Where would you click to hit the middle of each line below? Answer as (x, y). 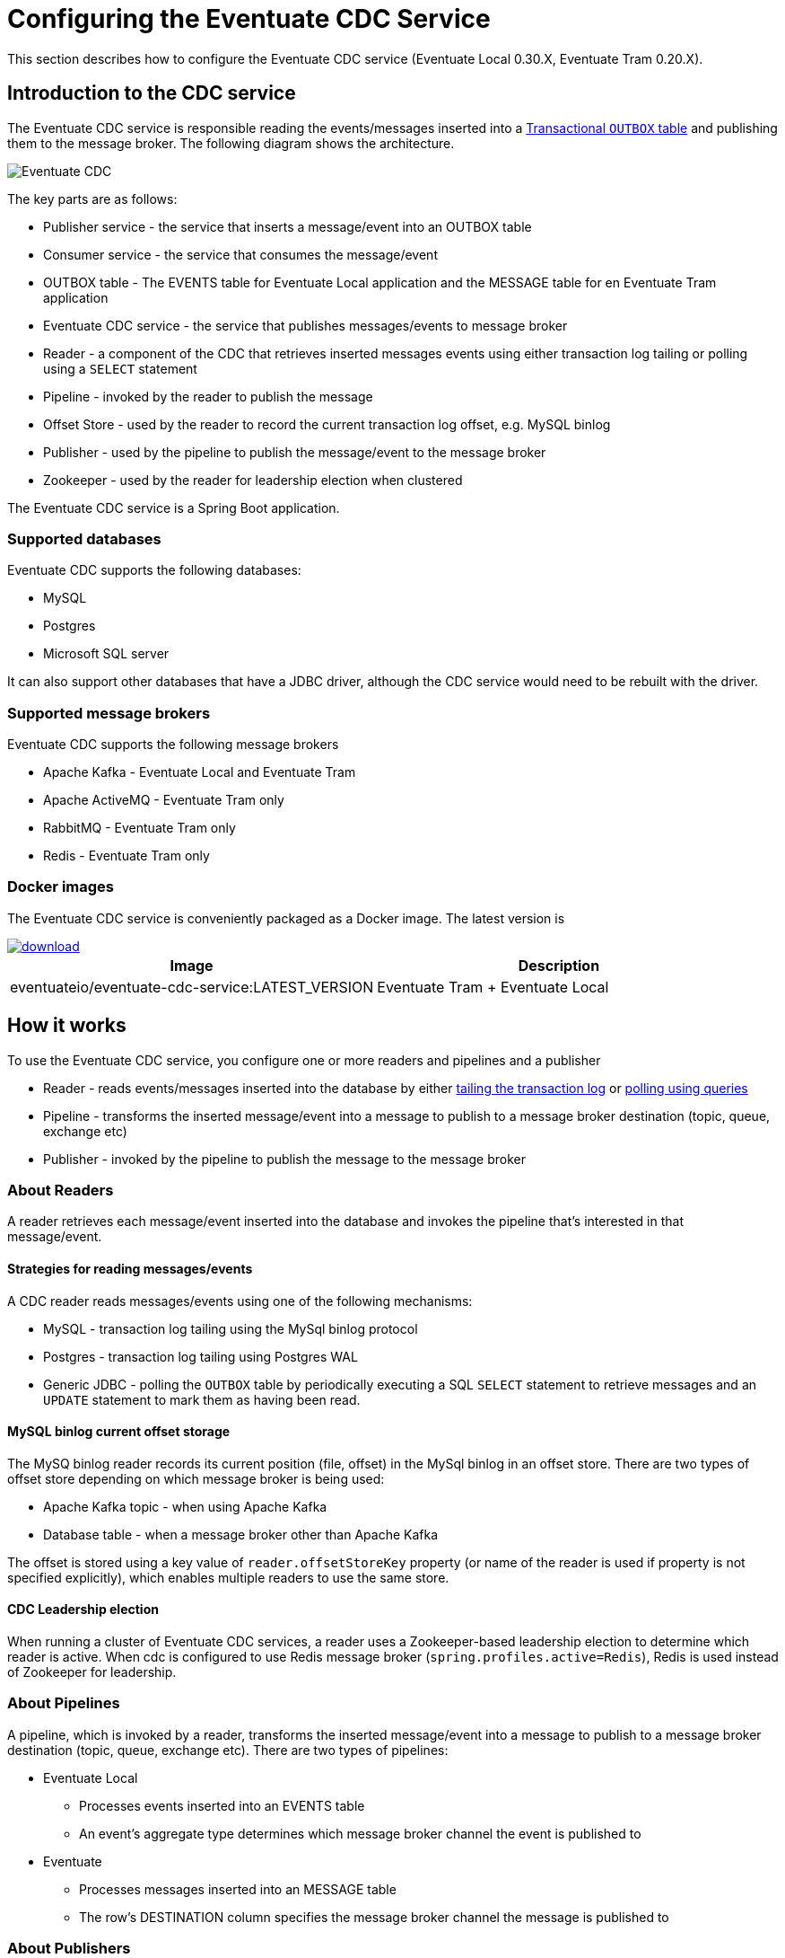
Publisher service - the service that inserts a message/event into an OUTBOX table (288, 226)
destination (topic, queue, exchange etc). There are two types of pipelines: (228, 1750)
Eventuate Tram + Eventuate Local (493, 987)
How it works (67, 1026)
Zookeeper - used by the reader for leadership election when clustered (253, 480)
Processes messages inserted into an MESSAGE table (238, 1889)
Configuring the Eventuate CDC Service (249, 19)
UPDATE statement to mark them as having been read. (202, 1399)
